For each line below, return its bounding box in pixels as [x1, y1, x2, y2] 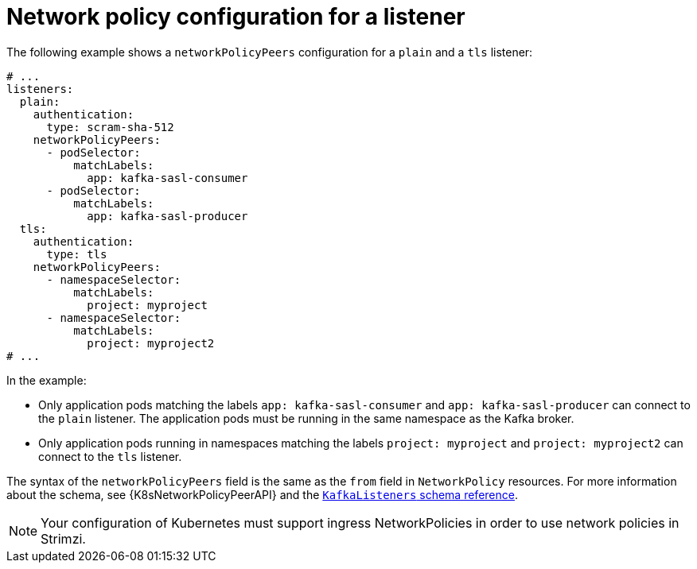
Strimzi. [41, 530, 86, 547]
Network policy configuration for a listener [6, 3, 465, 30]
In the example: [6, 373, 87, 387]
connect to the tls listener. [38, 449, 182, 463]
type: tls [46, 247, 107, 261]
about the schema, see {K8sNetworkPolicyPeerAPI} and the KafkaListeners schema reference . [6, 487, 518, 501]
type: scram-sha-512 [46, 120, 174, 134]
